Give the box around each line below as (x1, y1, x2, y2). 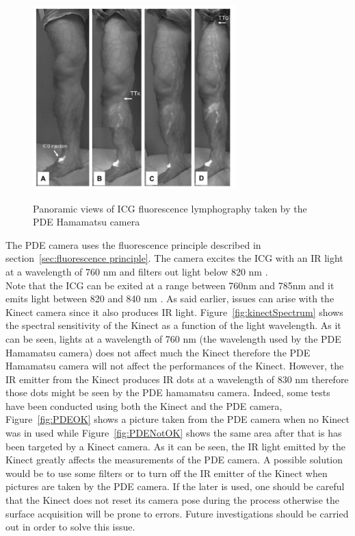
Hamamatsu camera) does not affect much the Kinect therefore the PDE (5, 345, 311, 359)
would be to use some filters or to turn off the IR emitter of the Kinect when (5, 465, 328, 480)
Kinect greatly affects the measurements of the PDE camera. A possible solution (5, 452, 343, 467)
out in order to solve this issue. (5, 520, 135, 534)
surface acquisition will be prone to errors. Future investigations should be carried (5, 506, 349, 520)
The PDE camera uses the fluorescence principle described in (5, 237, 261, 252)
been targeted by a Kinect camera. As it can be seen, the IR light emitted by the (5, 439, 345, 453)
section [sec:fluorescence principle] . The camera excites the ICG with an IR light (5, 251, 343, 265)
